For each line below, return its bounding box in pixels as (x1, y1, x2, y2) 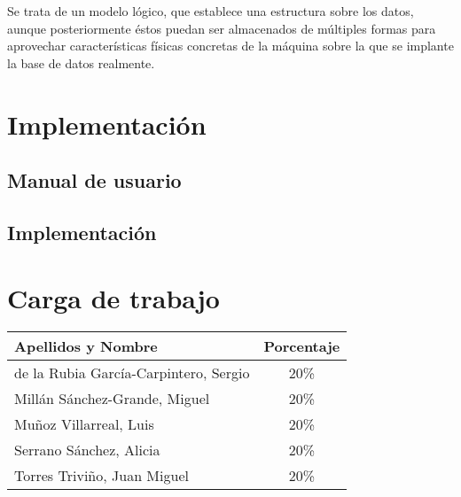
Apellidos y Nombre (14, 336, 158, 357)
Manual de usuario (7, 167, 182, 194)
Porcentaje (263, 336, 340, 357)
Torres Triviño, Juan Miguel (14, 465, 189, 486)
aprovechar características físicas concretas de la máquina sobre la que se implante (7, 36, 454, 55)
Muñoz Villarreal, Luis (14, 414, 154, 435)
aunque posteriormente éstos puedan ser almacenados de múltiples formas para (7, 19, 436, 37)
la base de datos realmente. (7, 53, 155, 72)
